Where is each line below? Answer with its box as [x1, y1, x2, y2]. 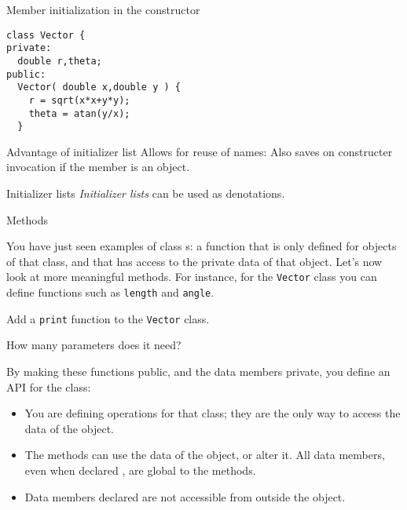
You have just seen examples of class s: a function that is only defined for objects [6, 238, 397, 254]
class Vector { [6, 29, 86, 41]
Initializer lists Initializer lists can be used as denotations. [6, 185, 285, 202]
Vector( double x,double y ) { [17, 82, 181, 93]
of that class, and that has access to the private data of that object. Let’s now [6, 253, 383, 269]
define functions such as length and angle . [6, 284, 214, 301]
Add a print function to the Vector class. [6, 310, 210, 326]
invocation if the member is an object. [6, 158, 190, 175]
